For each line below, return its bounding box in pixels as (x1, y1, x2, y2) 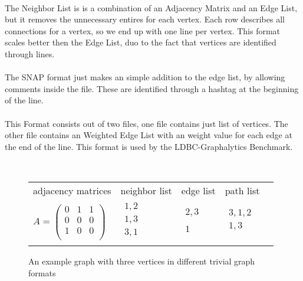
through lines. (5, 47, 55, 60)
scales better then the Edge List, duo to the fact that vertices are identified (5, 36, 276, 48)
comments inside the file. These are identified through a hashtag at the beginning (5, 82, 299, 94)
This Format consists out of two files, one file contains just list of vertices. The (5, 117, 288, 129)
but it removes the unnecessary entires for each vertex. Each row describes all (5, 13, 285, 25)
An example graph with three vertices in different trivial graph (28, 255, 255, 267)
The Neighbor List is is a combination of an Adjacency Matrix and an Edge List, (5, 1, 298, 14)
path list (225, 183, 260, 197)
